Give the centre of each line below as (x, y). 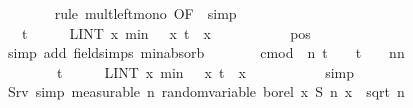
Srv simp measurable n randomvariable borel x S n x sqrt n (206, 91)
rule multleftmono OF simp (145, 13)
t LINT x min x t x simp (205, 71)
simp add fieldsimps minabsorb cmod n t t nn (206, 52)
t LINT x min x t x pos (166, 32)
